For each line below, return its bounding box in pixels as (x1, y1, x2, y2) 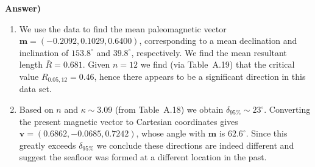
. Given (82, 58, 110, 71)
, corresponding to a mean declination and (139, 34, 297, 47)
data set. (19, 82, 52, 95)
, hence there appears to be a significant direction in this (94, 69, 306, 82)
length (19, 58, 43, 71)
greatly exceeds (19, 138, 76, 151)
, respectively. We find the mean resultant (131, 46, 287, 59)
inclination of (19, 46, 69, 59)
